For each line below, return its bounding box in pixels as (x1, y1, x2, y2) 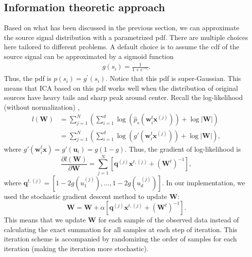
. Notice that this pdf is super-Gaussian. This (106, 73, 241, 83)
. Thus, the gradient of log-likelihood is (125, 143, 241, 154)
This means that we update (4, 215, 86, 225)
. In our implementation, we (162, 177, 245, 187)
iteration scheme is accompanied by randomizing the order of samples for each (4, 234, 237, 244)
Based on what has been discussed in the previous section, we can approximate (4, 22, 239, 33)
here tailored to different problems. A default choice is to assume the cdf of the (4, 41, 239, 52)
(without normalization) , (4, 101, 80, 112)
